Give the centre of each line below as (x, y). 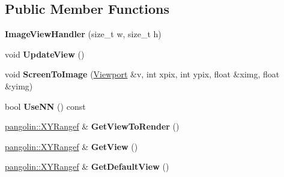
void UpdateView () (45, 54)
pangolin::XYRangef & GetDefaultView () (87, 166)
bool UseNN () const (45, 106)
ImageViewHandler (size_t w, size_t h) (83, 34)
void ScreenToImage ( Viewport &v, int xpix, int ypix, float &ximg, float (142, 74)
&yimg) (19, 85)
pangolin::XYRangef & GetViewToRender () (92, 126)
